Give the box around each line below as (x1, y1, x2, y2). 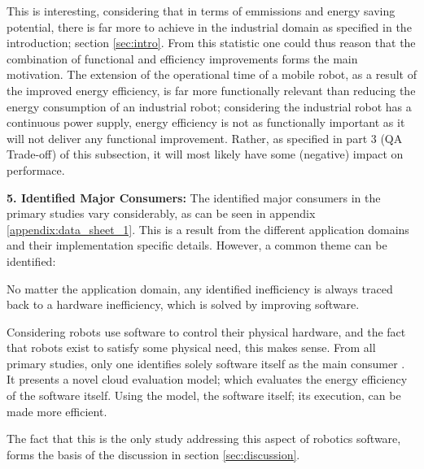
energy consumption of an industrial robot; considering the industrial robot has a (7, 98, 412, 115)
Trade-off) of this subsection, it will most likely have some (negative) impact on (7, 145, 404, 163)
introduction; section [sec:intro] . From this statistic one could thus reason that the (7, 34, 416, 51)
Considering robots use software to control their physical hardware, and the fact (7, 323, 406, 340)
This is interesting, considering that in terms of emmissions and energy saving (7, 2, 396, 19)
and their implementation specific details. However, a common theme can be (7, 237, 387, 254)
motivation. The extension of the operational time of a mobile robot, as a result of (7, 66, 417, 83)
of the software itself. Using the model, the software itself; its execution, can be (7, 387, 401, 404)
